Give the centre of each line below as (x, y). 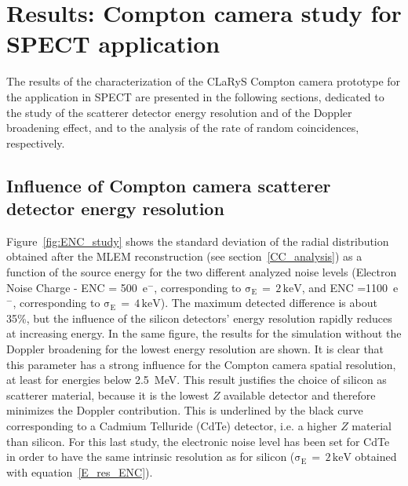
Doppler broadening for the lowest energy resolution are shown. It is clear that (195, 349)
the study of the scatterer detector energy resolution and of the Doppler (179, 112)
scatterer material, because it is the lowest (108, 395)
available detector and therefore (300, 395)
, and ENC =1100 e (350, 287)
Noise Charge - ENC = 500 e (77, 287)
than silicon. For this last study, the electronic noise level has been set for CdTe (198, 441)
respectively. (36, 143)
